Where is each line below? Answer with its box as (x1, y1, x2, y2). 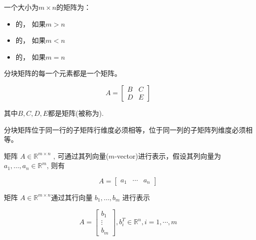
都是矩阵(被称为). (48, 107, 104, 118)
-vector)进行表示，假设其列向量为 (114, 150, 221, 161)
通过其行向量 (51, 192, 93, 202)
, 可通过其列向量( (53, 150, 109, 161)
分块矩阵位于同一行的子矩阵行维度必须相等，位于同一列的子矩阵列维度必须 (4, 124, 246, 135)
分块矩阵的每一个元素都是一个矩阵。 (4, 68, 121, 78)
